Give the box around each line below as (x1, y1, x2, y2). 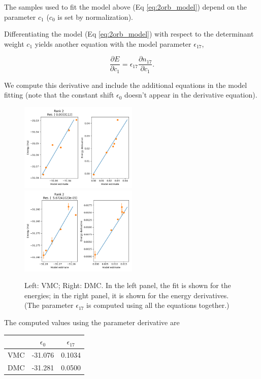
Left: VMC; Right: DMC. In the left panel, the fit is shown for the (24, 280, 231, 291)
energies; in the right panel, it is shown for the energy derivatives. (24, 290, 229, 300)
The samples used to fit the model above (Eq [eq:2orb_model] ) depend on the (4, 2, 247, 12)
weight (4, 38, 24, 49)
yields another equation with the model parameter (35, 38, 191, 49)
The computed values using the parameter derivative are (4, 317, 180, 328)
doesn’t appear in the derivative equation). (124, 89, 257, 100)
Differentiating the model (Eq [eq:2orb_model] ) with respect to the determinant (4, 28, 254, 39)
